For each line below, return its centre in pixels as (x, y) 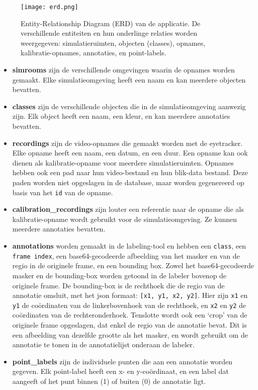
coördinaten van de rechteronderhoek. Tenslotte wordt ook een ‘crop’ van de (130, 315)
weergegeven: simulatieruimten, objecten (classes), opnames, (113, 43)
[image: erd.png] (50, 7)
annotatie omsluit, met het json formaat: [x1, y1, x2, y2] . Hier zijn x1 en (130, 295)
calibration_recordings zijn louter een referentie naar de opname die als (128, 209)
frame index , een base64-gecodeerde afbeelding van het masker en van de (126, 255)
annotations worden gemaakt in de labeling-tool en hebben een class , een (129, 246)
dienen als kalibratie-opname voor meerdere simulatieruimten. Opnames (123, 162)
